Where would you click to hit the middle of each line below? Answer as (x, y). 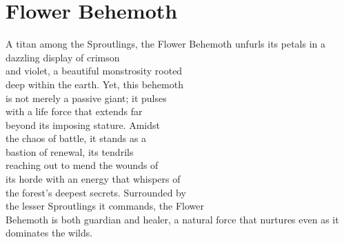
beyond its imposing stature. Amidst (83, 124)
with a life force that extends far (74, 111)
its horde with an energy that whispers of (93, 179)
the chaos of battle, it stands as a (76, 138)
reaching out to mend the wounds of (82, 165)
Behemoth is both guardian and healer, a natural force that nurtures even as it (172, 219)
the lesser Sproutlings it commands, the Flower (105, 206)
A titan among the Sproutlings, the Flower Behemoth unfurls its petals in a (166, 44)
